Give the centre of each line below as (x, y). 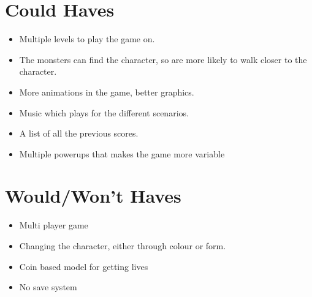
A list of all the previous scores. (79, 133)
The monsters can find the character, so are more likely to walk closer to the (163, 59)
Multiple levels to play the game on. (87, 39)
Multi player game (54, 225)
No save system (48, 287)
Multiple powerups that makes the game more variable (122, 153)
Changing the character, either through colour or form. (123, 246)
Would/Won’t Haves (93, 196)
